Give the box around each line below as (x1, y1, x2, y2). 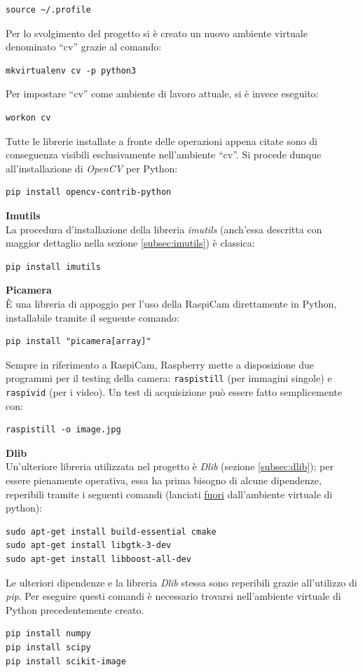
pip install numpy (6, 629, 91, 639)
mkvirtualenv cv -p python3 (6, 65, 137, 76)
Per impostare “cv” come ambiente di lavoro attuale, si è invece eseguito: (6, 86, 319, 101)
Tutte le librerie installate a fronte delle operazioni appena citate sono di (6, 133, 317, 148)
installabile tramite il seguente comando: (6, 310, 179, 324)
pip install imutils (6, 261, 102, 272)
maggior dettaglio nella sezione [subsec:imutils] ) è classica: (6, 235, 255, 250)
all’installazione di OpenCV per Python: (6, 160, 178, 175)
